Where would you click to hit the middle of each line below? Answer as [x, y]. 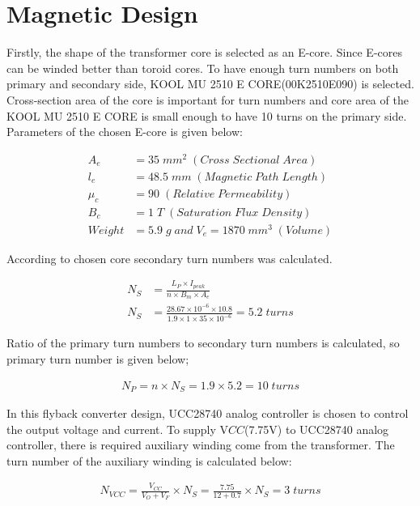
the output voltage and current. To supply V [117, 429]
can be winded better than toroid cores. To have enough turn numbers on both [203, 68]
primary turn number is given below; [98, 358]
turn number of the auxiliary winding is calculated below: [149, 460]
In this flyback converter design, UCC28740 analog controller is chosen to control [208, 413]
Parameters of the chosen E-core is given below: [125, 132]
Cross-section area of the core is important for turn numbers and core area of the [208, 99]
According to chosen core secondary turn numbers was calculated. [170, 258]
